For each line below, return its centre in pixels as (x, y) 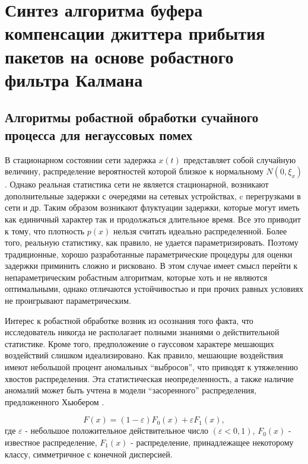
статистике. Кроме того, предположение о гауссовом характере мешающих (139, 343)
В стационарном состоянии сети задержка (80, 159)
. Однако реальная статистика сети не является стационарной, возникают (137, 184)
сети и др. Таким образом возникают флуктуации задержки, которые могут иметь (152, 207)
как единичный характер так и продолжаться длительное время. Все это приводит (153, 219)
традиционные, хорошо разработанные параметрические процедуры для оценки (149, 254)
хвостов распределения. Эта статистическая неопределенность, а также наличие (149, 378)
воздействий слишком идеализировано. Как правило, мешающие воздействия (144, 355)
